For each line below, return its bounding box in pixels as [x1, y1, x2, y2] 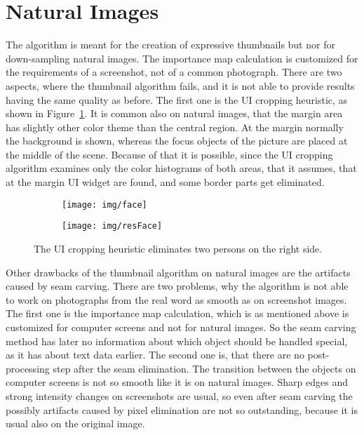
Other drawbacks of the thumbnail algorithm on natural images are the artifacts [6, 265, 351, 279]
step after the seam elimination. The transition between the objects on [53, 361, 356, 375]
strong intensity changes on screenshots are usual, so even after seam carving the [6, 388, 353, 403]
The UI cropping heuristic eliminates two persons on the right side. [34, 241, 323, 255]
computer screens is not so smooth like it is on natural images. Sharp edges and [6, 375, 349, 389]
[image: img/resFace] [62, 221, 163, 232]
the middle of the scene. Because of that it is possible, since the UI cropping [6, 147, 333, 161]
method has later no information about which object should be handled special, [6, 333, 348, 348]
